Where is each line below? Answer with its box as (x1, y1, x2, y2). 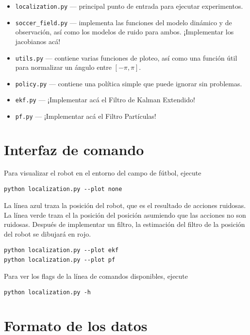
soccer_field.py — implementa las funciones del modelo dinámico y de (15, 17, 232, 27)
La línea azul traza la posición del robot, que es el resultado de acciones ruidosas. (4, 200, 246, 210)
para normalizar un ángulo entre (15, 62, 112, 72)
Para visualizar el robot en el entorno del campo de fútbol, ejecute (4, 167, 201, 177)
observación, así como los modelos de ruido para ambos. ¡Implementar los (15, 27, 234, 37)
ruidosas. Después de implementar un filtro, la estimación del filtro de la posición (4, 219, 245, 229)
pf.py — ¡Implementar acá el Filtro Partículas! (15, 111, 156, 121)
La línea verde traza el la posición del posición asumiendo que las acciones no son (4, 209, 246, 220)
